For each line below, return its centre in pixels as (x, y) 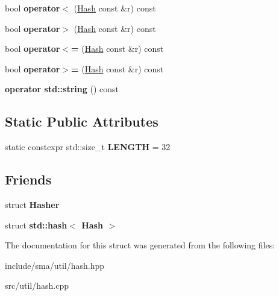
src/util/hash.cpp (37, 285)
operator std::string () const (62, 89)
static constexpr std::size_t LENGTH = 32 (88, 147)
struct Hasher (32, 204)
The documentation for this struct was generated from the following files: (140, 245)
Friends (28, 179)
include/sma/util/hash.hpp (55, 265)
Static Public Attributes (82, 121)
